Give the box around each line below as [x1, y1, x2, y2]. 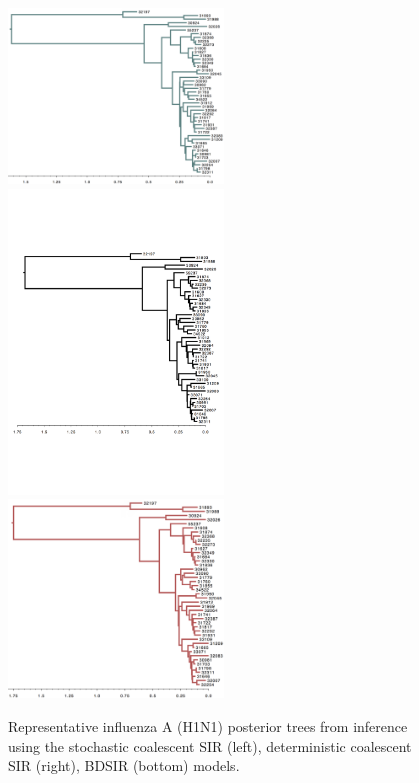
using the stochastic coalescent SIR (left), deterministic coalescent [8, 735, 412, 756]
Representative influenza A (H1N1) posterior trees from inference [8, 715, 408, 736]
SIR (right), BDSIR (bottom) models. [8, 755, 240, 776]
